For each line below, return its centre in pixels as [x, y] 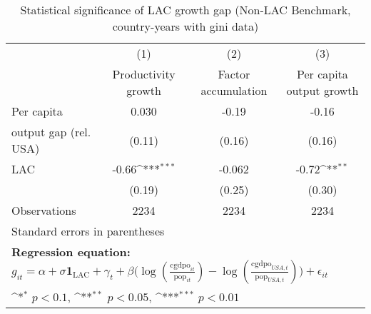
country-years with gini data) [185, 26]
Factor [234, 74]
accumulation [234, 90]
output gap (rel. [51, 132]
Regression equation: [71, 252]
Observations [44, 210]
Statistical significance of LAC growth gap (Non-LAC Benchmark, [185, 10]
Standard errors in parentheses [88, 231]
